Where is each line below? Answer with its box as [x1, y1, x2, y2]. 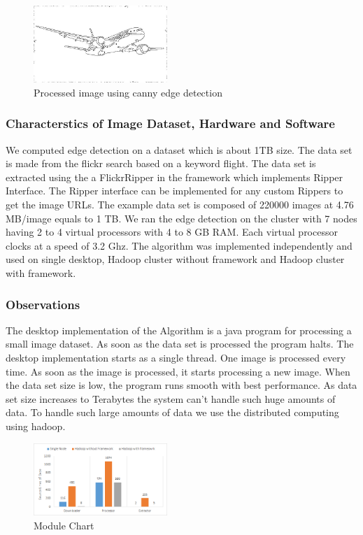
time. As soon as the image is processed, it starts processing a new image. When [6, 364, 350, 378]
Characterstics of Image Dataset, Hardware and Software [6, 115, 335, 132]
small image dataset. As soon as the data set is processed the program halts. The [6, 336, 354, 351]
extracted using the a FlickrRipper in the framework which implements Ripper [6, 169, 343, 184]
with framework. [6, 266, 76, 280]
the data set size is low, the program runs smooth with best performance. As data [6, 378, 357, 392]
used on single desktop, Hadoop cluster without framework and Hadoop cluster [6, 252, 345, 266]
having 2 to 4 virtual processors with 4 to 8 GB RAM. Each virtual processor [6, 224, 338, 239]
